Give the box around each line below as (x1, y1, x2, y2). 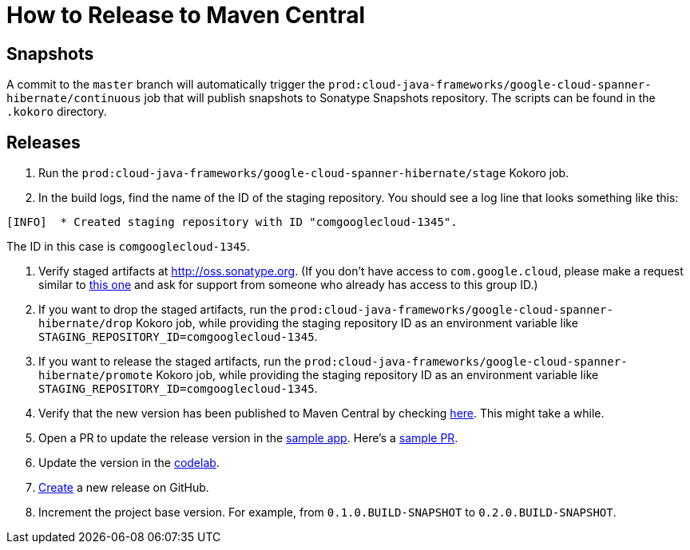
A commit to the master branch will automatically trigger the (6, 77, 326, 92)
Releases (6, 132, 81, 152)
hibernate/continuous (6, 92, 141, 105)
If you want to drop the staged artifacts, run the (38, 303, 287, 317)
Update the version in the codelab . (38, 456, 220, 470)
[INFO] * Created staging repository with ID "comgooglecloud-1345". (6, 216, 458, 229)
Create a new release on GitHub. (38, 481, 209, 495)
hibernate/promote (38, 369, 153, 382)
